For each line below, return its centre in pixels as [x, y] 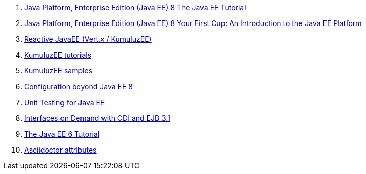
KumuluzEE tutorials [58, 55]
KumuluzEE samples [58, 71]
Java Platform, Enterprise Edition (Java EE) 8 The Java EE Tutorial [135, 7]
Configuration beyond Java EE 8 [78, 86]
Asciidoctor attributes [60, 150]
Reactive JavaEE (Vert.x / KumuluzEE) [88, 39]
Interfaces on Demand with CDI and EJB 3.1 [97, 118]
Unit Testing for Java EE [65, 102]
